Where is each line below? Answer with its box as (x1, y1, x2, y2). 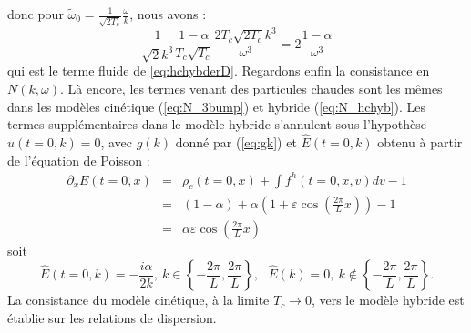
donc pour (7, 5, 64, 23)
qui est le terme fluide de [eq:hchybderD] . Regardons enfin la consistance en (7, 61, 430, 80)
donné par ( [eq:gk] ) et (175, 132, 297, 151)
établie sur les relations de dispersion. (7, 308, 217, 327)
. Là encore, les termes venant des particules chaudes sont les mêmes (59, 78, 443, 97)
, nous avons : (129, 5, 207, 23)
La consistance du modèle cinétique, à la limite (7, 290, 270, 309)
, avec (100, 132, 132, 151)
